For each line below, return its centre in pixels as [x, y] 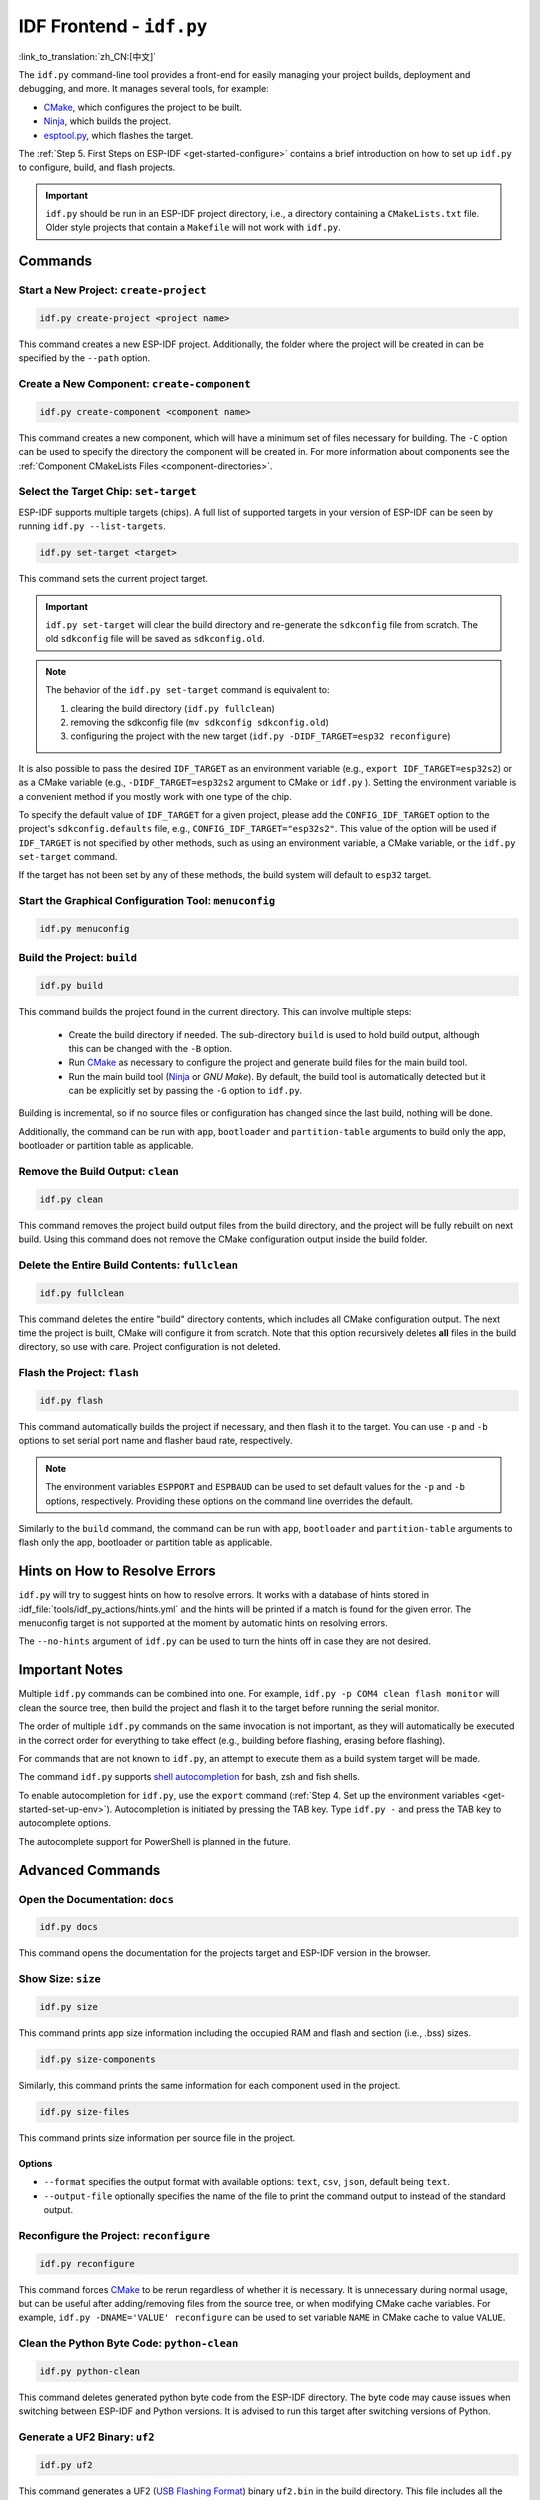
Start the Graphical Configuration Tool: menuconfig [147, 901]
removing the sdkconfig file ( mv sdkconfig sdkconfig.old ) [200, 722]
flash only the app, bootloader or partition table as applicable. [145, 1542]
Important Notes [71, 1670]
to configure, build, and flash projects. [97, 167]
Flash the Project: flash [78, 1373]
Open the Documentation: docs [96, 1899]
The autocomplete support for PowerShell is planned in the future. [154, 1841]
